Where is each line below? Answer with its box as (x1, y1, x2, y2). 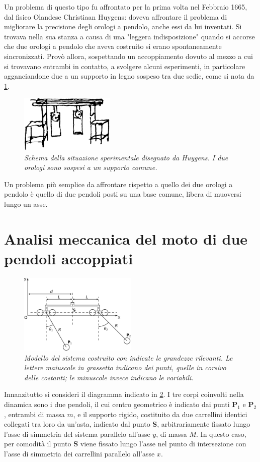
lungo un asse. (4, 199, 48, 209)
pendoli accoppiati (4, 248, 133, 269)
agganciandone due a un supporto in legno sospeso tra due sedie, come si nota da (4, 71, 254, 81)
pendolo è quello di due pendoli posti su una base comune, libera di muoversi (4, 189, 241, 199)
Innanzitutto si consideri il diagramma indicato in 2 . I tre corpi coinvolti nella (4, 389, 244, 399)
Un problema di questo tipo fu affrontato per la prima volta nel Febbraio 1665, (4, 2, 247, 12)
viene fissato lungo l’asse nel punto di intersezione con (80, 438, 246, 449)
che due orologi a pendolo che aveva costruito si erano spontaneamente (4, 41, 222, 51)
